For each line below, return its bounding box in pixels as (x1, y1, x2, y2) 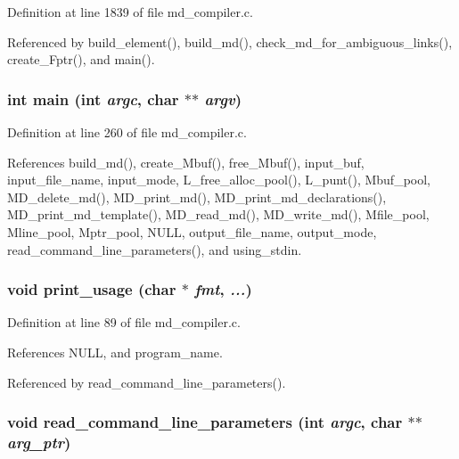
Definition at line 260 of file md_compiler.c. (7, 123, 247, 141)
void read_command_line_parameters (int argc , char (7, 411, 403, 433)
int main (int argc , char (7, 87, 179, 110)
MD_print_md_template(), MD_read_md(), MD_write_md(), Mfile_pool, (7, 205, 430, 224)
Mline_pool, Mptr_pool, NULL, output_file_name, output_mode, (7, 222, 377, 241)
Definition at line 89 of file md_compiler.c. (7, 313, 241, 332)
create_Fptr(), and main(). (7, 50, 155, 69)
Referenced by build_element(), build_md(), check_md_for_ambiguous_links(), (7, 32, 453, 51)
